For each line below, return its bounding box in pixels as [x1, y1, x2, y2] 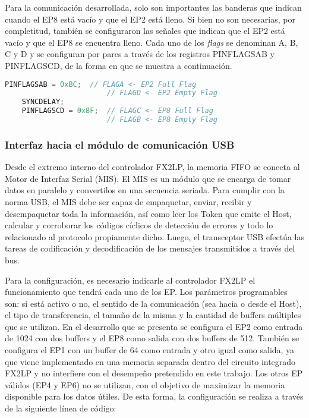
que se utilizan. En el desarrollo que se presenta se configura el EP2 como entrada [5, 320, 303, 332]
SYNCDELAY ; [21, 98, 65, 106]
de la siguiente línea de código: [5, 402, 116, 414]
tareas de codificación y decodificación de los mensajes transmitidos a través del [5, 242, 295, 254]
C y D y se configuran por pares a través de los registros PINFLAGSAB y [5, 48, 275, 60]
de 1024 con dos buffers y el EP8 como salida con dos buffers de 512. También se [5, 332, 299, 344]
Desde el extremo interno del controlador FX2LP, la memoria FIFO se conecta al [5, 161, 300, 173]
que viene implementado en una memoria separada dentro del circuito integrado [5, 355, 296, 367]
